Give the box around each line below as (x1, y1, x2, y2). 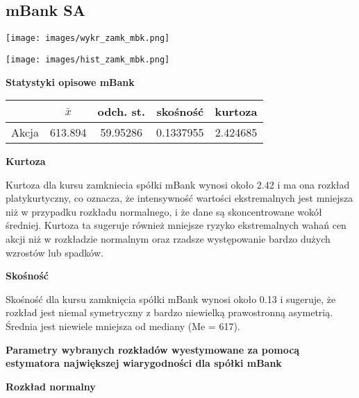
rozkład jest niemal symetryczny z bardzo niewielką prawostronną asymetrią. (6, 305, 333, 320)
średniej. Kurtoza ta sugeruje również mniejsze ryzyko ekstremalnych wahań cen (6, 218, 347, 232)
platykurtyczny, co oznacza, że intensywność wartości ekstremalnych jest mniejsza (6, 191, 353, 205)
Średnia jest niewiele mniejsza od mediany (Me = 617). (6, 319, 240, 334)
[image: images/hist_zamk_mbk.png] (6, 54, 170, 64)
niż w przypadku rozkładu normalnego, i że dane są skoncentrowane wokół (6, 204, 322, 218)
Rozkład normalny (6, 379, 96, 393)
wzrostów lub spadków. (6, 245, 103, 259)
